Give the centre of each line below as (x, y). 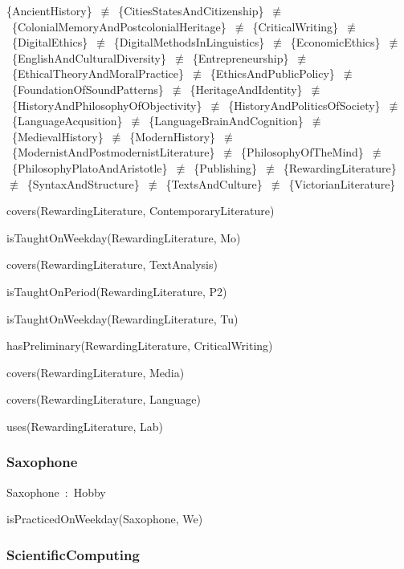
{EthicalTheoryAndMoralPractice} (98, 73)
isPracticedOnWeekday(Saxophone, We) (105, 519)
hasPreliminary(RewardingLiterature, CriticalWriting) (140, 345)
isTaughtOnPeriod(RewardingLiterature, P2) (117, 291)
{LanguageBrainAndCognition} (226, 121)
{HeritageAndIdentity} (246, 89)
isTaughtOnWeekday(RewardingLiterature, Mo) (124, 237)
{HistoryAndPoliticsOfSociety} (304, 105)
